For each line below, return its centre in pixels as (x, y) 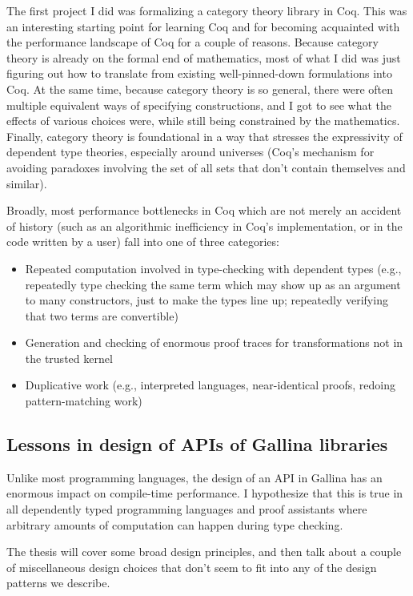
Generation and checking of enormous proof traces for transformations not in (214, 342)
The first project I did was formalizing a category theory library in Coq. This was (207, 10)
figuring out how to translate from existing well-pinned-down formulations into (199, 73)
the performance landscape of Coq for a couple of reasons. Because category (192, 42)
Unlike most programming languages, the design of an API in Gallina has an (194, 477)
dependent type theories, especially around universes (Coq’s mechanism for (190, 152)
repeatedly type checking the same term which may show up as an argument (213, 284)
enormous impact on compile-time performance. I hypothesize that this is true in (205, 493)
